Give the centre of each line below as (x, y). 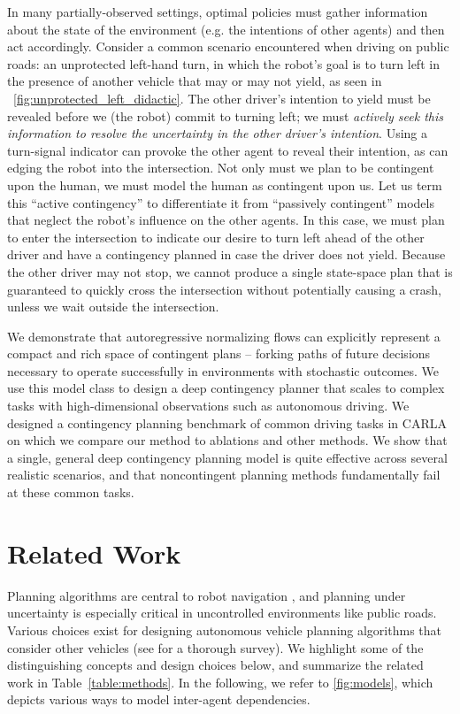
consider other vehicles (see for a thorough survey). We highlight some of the (215, 647)
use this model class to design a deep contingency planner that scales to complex (226, 388)
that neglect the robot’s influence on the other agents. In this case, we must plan (226, 220)
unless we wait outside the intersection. (113, 307)
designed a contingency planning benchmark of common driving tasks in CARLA (227, 422)
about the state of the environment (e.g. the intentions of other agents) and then (226, 29)
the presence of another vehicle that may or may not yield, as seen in (195, 81)
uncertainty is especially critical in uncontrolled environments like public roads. (222, 613)
